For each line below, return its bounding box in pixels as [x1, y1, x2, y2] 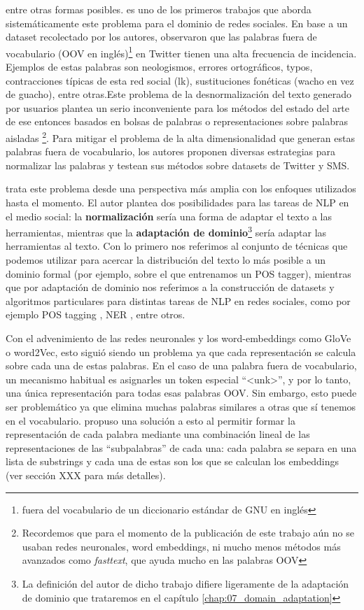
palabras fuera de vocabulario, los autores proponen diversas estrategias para [6, 144, 336, 159]
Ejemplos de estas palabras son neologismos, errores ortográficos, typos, [6, 59, 313, 74]
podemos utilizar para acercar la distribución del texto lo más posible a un [6, 253, 326, 267]
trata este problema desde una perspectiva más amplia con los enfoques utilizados [6, 181, 356, 196]
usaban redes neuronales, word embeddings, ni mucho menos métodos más [22, 539, 341, 553]
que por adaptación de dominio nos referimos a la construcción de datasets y [6, 280, 335, 295]
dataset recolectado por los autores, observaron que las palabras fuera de [6, 29, 317, 44]
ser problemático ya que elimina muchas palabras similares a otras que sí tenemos [6, 399, 356, 413]
